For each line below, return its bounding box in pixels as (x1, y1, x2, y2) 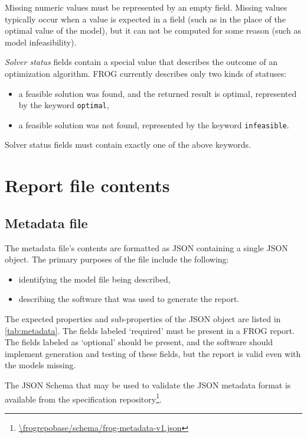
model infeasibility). (5, 35, 77, 48)
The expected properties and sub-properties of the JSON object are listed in (5, 313, 281, 325)
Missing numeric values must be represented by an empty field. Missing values (5, 1, 288, 13)
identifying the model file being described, (18, 272, 171, 285)
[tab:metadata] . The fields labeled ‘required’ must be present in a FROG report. (5, 324, 295, 336)
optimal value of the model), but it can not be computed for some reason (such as (5, 24, 302, 37)
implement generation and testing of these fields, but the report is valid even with (5, 347, 301, 359)
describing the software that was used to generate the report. (18, 293, 240, 305)
